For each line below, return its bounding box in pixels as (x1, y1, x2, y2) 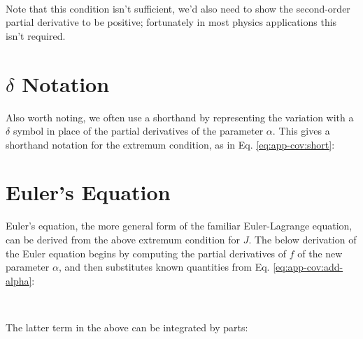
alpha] (6, 273, 32, 287)
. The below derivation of (248, 232, 357, 246)
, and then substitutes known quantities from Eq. (58, 259, 270, 274)
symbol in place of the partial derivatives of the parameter (13, 123, 264, 138)
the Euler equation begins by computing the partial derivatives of (6, 246, 287, 260)
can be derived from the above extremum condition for (6, 232, 240, 246)
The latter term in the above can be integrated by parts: (6, 319, 248, 334)
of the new (297, 246, 343, 260)
